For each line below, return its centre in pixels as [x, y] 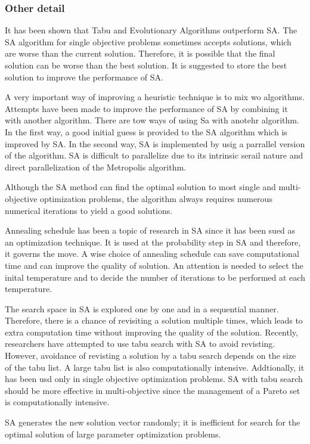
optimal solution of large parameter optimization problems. [113, 434]
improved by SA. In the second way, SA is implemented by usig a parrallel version [155, 143]
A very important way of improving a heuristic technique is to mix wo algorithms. [155, 97]
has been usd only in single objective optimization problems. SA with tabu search [154, 379]
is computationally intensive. [57, 402]
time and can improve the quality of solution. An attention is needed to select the [154, 265]
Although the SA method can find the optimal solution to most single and [140, 187]
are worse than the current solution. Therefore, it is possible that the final [140, 53]
